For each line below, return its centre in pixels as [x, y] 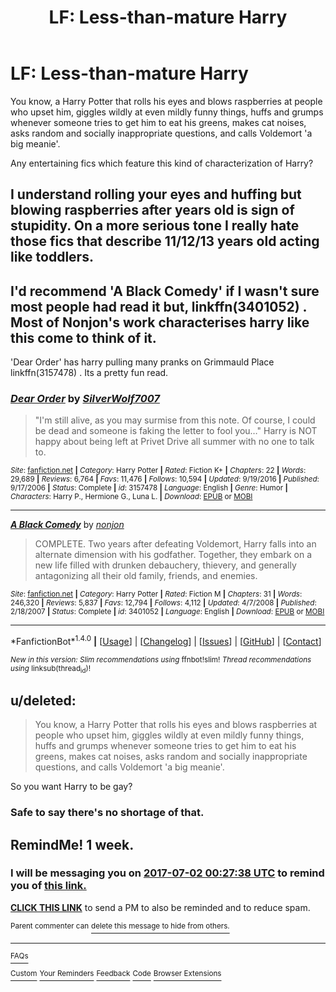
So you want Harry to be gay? [71, 787]
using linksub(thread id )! [50, 669]
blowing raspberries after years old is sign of [152, 210]
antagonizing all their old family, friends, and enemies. [146, 576]
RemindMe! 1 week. [72, 844]
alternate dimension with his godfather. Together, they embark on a [173, 555]
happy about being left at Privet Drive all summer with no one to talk [174, 442]
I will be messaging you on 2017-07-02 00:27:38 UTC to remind [167, 873]
